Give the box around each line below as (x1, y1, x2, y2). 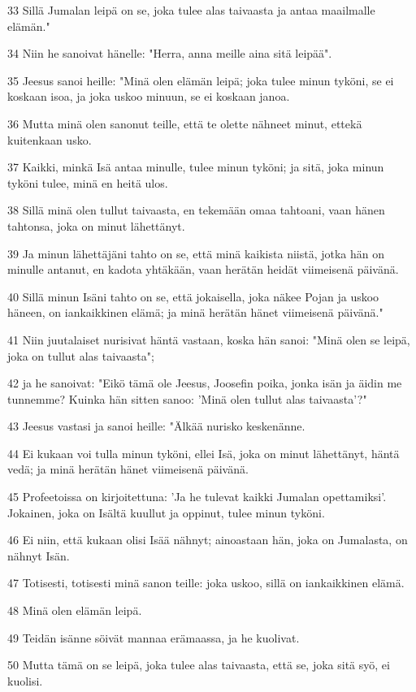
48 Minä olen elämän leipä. (7, 602, 142, 619)
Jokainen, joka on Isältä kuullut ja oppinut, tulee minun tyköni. (7, 504, 325, 521)
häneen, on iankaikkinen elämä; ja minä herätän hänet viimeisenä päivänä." (7, 304, 383, 321)
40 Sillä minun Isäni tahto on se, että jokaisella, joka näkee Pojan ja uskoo (7, 288, 379, 305)
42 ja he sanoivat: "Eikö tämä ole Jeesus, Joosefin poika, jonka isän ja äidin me (7, 374, 402, 391)
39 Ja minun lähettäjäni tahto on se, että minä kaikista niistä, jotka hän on (7, 244, 385, 262)
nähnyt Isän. (7, 547, 70, 564)
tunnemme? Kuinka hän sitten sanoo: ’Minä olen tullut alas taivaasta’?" (7, 390, 367, 407)
